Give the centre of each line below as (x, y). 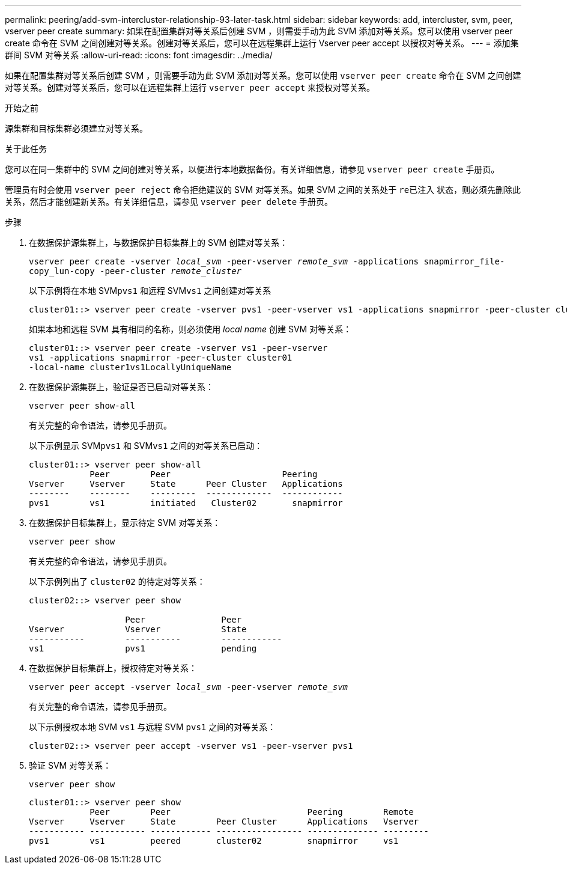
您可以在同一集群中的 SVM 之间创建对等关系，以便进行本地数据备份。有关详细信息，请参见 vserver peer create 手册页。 (252, 169)
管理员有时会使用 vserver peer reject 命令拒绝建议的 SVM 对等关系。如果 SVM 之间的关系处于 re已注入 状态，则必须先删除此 (263, 190)
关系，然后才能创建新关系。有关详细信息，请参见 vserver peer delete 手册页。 (169, 202)
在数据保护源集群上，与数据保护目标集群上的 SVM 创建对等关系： (159, 242)
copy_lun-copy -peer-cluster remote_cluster (135, 271)
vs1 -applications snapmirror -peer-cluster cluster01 (161, 358)
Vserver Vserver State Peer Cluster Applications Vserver (224, 822)
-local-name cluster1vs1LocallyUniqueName (130, 367)
